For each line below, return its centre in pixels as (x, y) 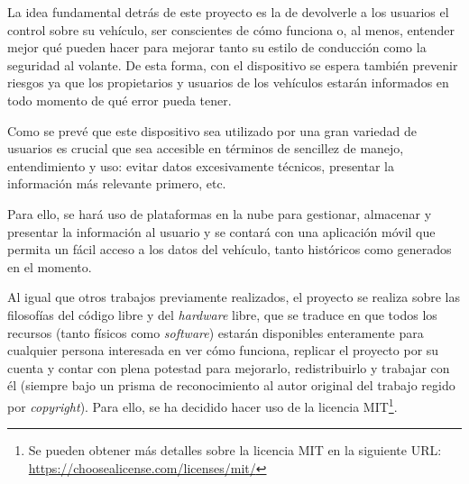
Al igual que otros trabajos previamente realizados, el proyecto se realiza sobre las (234, 297)
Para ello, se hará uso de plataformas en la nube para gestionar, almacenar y (220, 213)
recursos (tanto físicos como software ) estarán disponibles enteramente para (216, 332)
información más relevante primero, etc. (117, 183)
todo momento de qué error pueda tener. (120, 100)
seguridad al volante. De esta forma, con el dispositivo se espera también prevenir (233, 64)
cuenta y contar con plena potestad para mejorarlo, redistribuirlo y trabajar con (229, 367)
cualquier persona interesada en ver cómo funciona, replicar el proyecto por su (223, 350)
